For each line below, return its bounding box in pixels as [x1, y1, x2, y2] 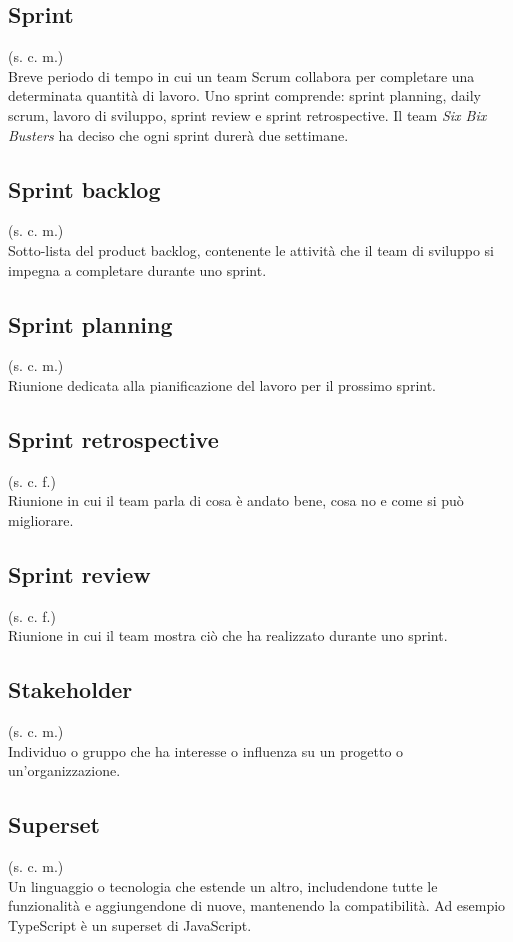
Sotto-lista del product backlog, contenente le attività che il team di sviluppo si [8, 239, 494, 260]
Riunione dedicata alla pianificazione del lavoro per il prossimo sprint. [8, 374, 437, 395]
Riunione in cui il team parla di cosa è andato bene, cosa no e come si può [8, 490, 464, 511]
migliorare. [8, 509, 74, 530]
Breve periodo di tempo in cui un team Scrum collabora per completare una [8, 65, 475, 86]
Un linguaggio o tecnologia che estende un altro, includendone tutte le [8, 875, 438, 896]
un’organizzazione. [8, 760, 121, 781]
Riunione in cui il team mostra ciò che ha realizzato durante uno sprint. [8, 625, 448, 646]
